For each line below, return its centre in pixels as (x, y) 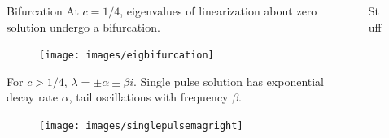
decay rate (33, 97)
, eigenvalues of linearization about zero (219, 11)
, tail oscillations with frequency (149, 97)
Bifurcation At (43, 11)
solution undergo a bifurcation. (83, 26)
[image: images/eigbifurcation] (127, 56)
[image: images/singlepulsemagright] (141, 126)
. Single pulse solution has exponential (229, 81)
